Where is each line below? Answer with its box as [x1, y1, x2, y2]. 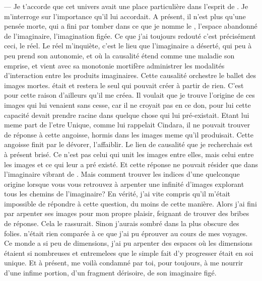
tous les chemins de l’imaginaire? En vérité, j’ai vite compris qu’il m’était [4, 188, 230, 199]
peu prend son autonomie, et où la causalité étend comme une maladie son [4, 50, 235, 60]
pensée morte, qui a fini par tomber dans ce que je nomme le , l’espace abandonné [4, 21, 257, 31]
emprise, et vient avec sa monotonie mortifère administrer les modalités [4, 60, 225, 71]
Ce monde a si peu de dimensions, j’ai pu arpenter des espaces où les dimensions [4, 238, 253, 248]
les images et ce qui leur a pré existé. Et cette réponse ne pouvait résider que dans [4, 159, 258, 169]
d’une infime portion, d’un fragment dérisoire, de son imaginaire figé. [4, 267, 217, 278]
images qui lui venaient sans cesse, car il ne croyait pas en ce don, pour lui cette [4, 99, 251, 110]
